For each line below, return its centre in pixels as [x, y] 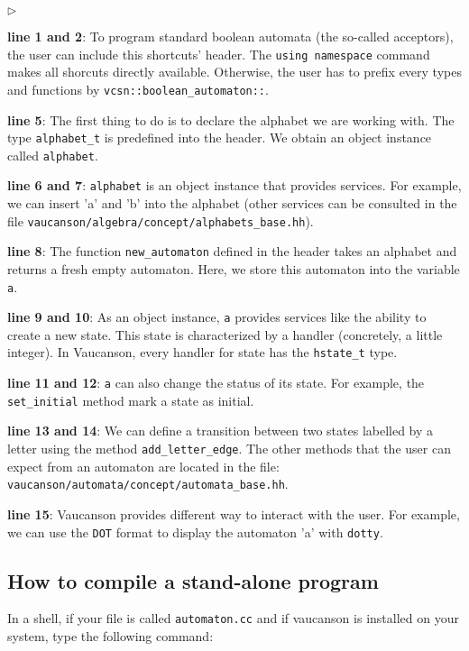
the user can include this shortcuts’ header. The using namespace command [219, 54]
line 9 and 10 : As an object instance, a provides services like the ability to [217, 317]
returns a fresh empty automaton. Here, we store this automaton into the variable [234, 268]
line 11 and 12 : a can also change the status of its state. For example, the [216, 383]
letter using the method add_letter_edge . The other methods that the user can [229, 449]
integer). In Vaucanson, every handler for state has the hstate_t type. [202, 352]
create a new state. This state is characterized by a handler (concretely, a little [225, 334]
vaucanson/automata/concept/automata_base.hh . [148, 484]
